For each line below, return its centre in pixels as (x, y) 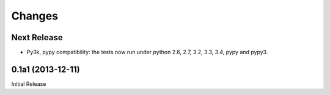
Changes (35, 16)
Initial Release (29, 84)
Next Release (37, 37)
